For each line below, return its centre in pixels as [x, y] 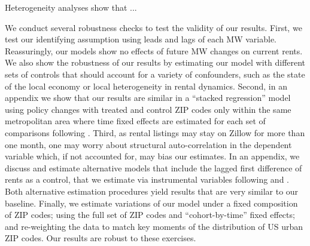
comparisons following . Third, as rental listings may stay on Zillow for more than [155, 132]
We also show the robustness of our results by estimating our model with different [155, 62]
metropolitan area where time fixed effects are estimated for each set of [135, 121]
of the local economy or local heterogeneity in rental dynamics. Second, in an [146, 86]
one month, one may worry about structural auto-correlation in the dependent [148, 144]
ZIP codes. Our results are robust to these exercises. [101, 238]
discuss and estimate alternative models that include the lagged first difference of [154, 167]
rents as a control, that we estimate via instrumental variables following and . [147, 179]
